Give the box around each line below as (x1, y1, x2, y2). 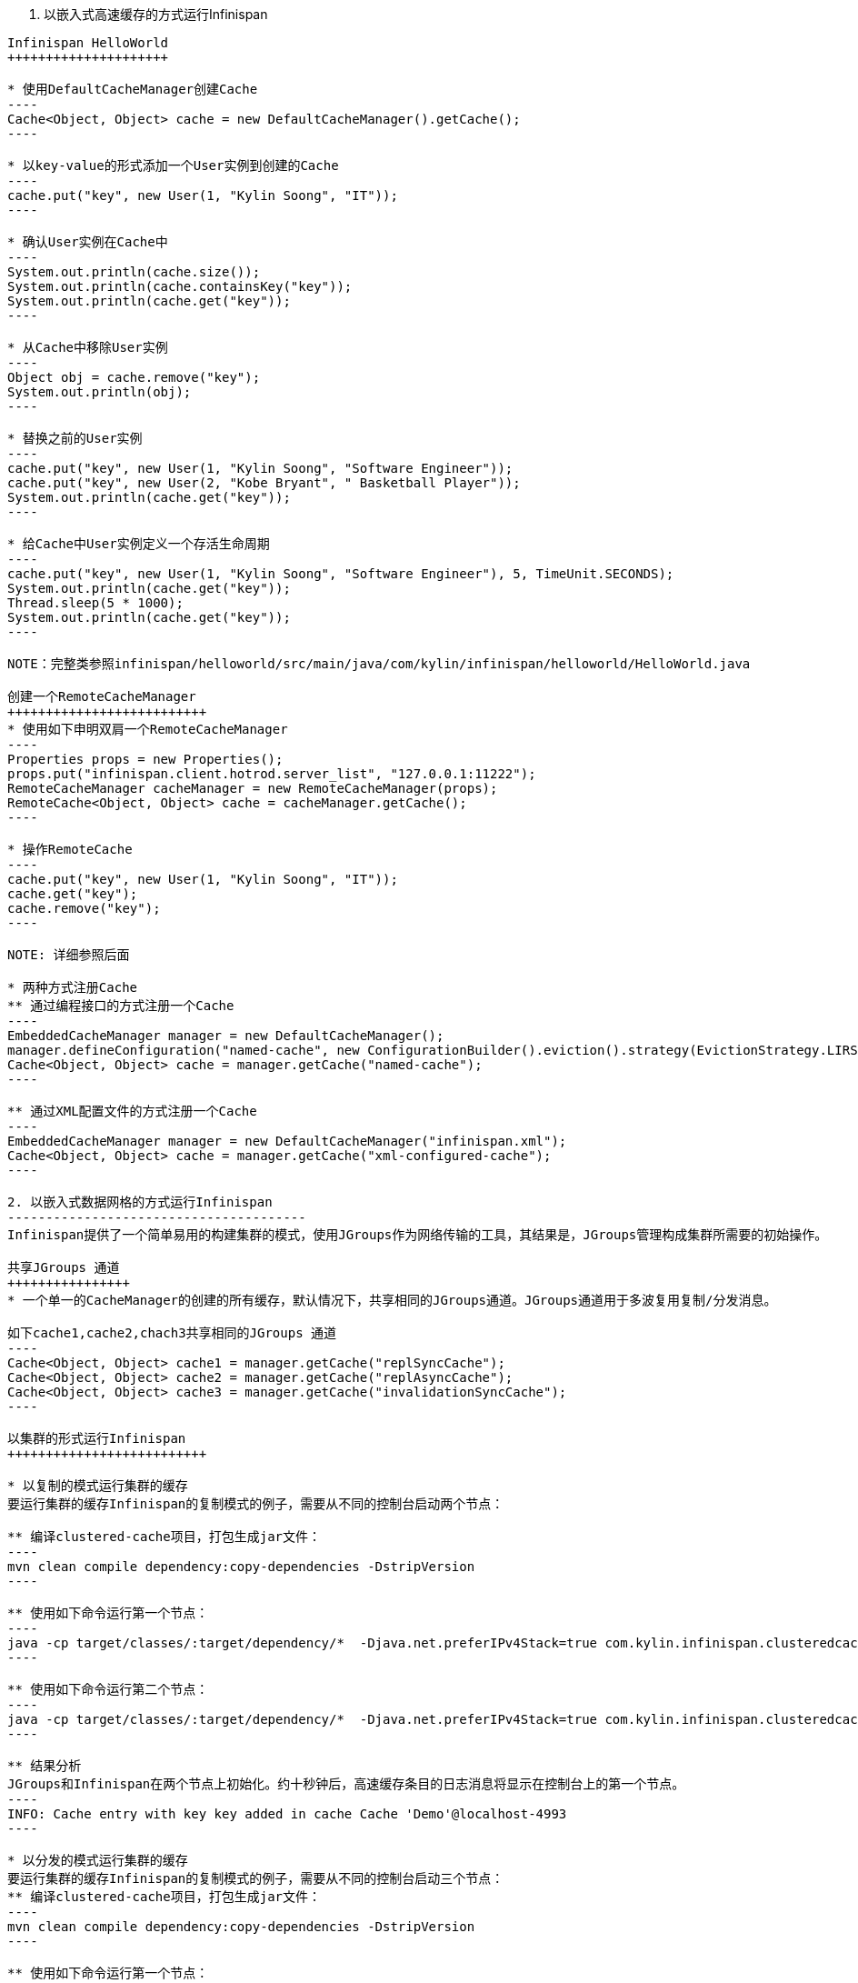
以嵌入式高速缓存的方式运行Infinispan (44, 6, 268, 22)
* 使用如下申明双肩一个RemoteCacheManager (7, 722, 288, 736)
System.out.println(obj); (7, 385, 192, 399)
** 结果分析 (7, 1758, 82, 1773)
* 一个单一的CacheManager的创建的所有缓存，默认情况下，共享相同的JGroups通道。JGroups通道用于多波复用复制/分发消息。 (7, 1293, 777, 1307)
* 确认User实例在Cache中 (7, 235, 168, 249)
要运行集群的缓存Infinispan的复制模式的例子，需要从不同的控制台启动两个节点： (7, 1497, 504, 1511)
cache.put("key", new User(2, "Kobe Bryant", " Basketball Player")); (7, 476, 521, 490)
